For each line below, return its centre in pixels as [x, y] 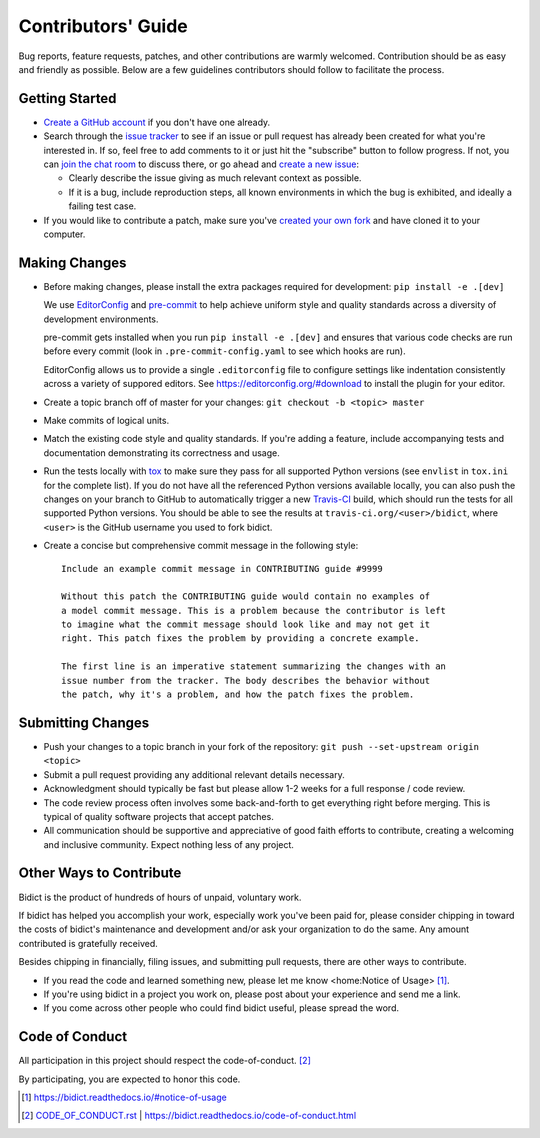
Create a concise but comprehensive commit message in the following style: [201, 546]
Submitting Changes [84, 722]
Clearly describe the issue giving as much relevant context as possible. [215, 178]
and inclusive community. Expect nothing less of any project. [169, 844]
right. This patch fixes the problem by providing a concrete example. [240, 638]
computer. [64, 234]
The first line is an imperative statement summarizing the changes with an [254, 666]
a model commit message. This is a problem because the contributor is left [254, 610]
